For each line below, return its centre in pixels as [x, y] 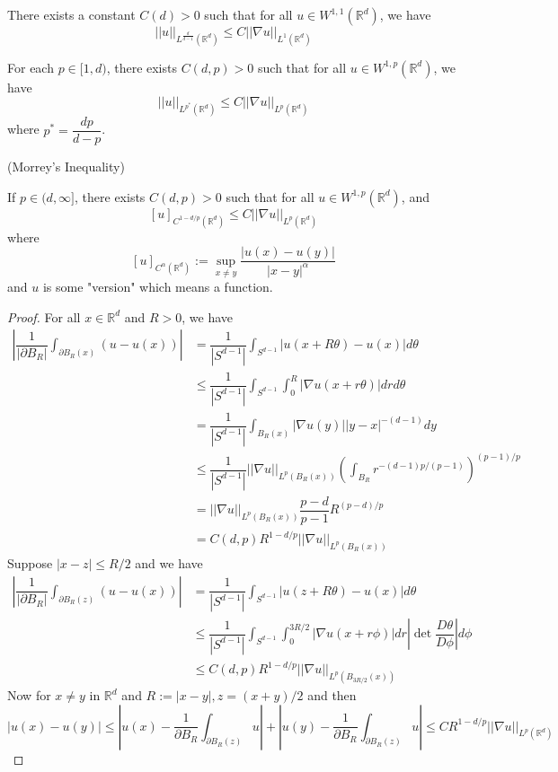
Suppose [30, 563]
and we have [169, 563]
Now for [29, 695]
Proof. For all [44, 316]
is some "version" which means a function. [158, 287]
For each [31, 67]
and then [332, 695]
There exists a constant [71, 14]
